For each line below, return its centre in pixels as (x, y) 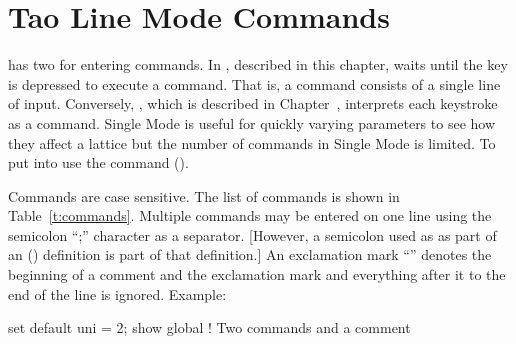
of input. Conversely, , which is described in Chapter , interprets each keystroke (253, 103)
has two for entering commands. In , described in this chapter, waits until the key (258, 64)
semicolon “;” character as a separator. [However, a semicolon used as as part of (252, 234)
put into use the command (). (98, 162)
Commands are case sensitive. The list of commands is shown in (204, 195)
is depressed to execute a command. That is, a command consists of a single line (254, 83)
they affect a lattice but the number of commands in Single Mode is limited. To (252, 142)
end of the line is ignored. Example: (117, 293)
